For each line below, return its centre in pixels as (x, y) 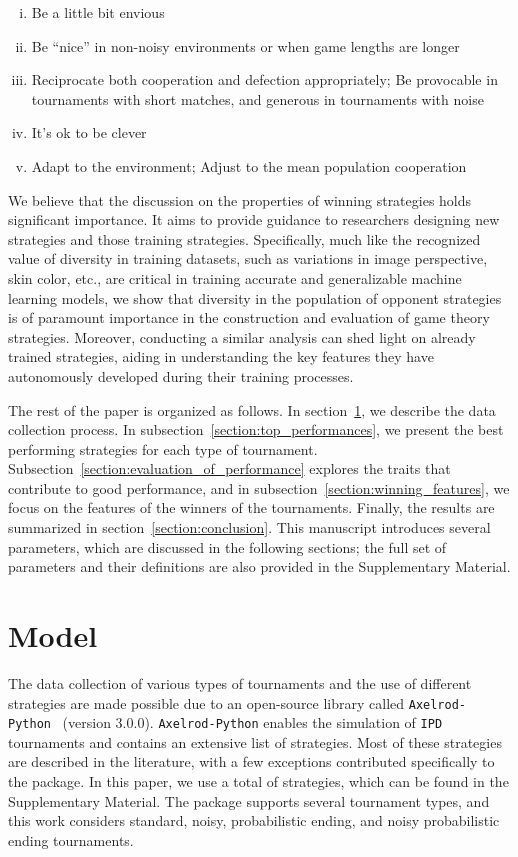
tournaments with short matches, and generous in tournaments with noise (257, 98)
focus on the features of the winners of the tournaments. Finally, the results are (251, 507)
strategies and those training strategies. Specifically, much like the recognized (244, 238)
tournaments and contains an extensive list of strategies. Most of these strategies (255, 741)
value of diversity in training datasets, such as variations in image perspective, (248, 258)
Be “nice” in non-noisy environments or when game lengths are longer (245, 45)
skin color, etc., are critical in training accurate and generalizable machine (235, 277)
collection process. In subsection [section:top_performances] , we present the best (256, 429)
